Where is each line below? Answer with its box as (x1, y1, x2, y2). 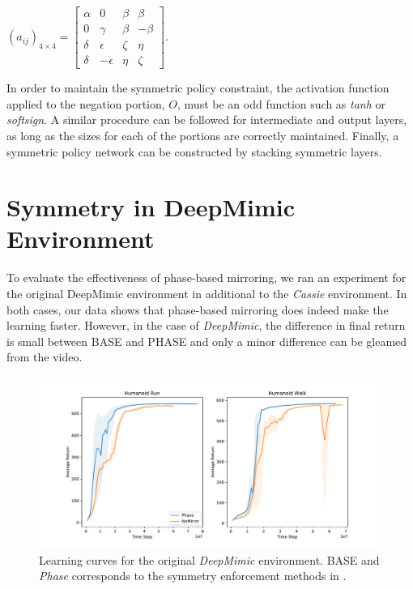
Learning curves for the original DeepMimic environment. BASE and (39, 551, 380, 568)
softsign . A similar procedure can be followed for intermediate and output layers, (6, 111, 407, 128)
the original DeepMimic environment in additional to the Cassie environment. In (6, 285, 407, 301)
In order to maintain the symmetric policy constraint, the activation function (6, 79, 390, 96)
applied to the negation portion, (6, 95, 165, 112)
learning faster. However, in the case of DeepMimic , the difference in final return (6, 317, 406, 334)
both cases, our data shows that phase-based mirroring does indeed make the (6, 301, 389, 318)
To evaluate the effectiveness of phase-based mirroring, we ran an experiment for (6, 269, 407, 286)
